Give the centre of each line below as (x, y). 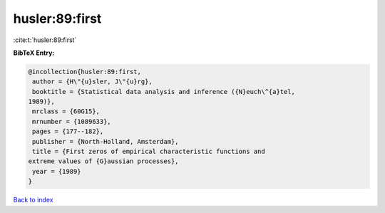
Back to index (33, 200)
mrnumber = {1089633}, (72, 121)
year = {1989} (57, 171)
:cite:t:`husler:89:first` (45, 40)
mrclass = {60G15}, (66, 111)
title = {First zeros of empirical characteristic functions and (149, 152)
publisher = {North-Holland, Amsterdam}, (106, 141)
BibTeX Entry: (34, 53)
